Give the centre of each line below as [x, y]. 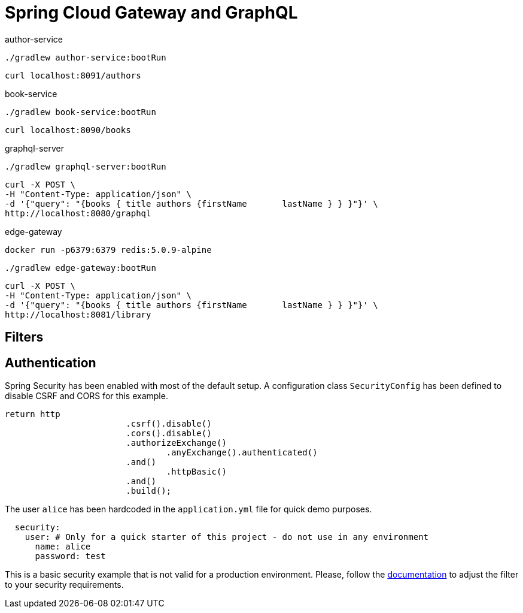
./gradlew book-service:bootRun [80, 112]
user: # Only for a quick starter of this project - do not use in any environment [227, 537]
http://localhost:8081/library [78, 314]
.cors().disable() [169, 434]
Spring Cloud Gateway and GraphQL [151, 13]
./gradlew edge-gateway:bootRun [80, 268]
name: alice [63, 547]
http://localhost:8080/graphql [78, 213]
